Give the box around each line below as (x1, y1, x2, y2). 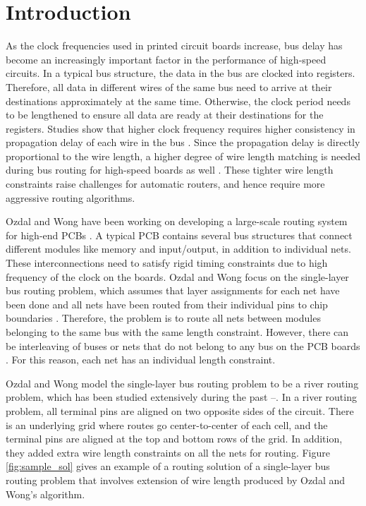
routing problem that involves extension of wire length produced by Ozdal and (6, 472, 346, 487)
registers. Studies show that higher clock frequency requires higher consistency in (6, 121, 355, 135)
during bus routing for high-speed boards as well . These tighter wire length (6, 162, 334, 177)
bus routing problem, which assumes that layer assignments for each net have (6, 283, 340, 298)
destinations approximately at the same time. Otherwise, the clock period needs (6, 93, 350, 108)
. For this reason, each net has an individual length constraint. (6, 352, 276, 367)
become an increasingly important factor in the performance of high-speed (6, 52, 327, 66)
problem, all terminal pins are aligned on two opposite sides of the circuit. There (6, 403, 354, 418)
